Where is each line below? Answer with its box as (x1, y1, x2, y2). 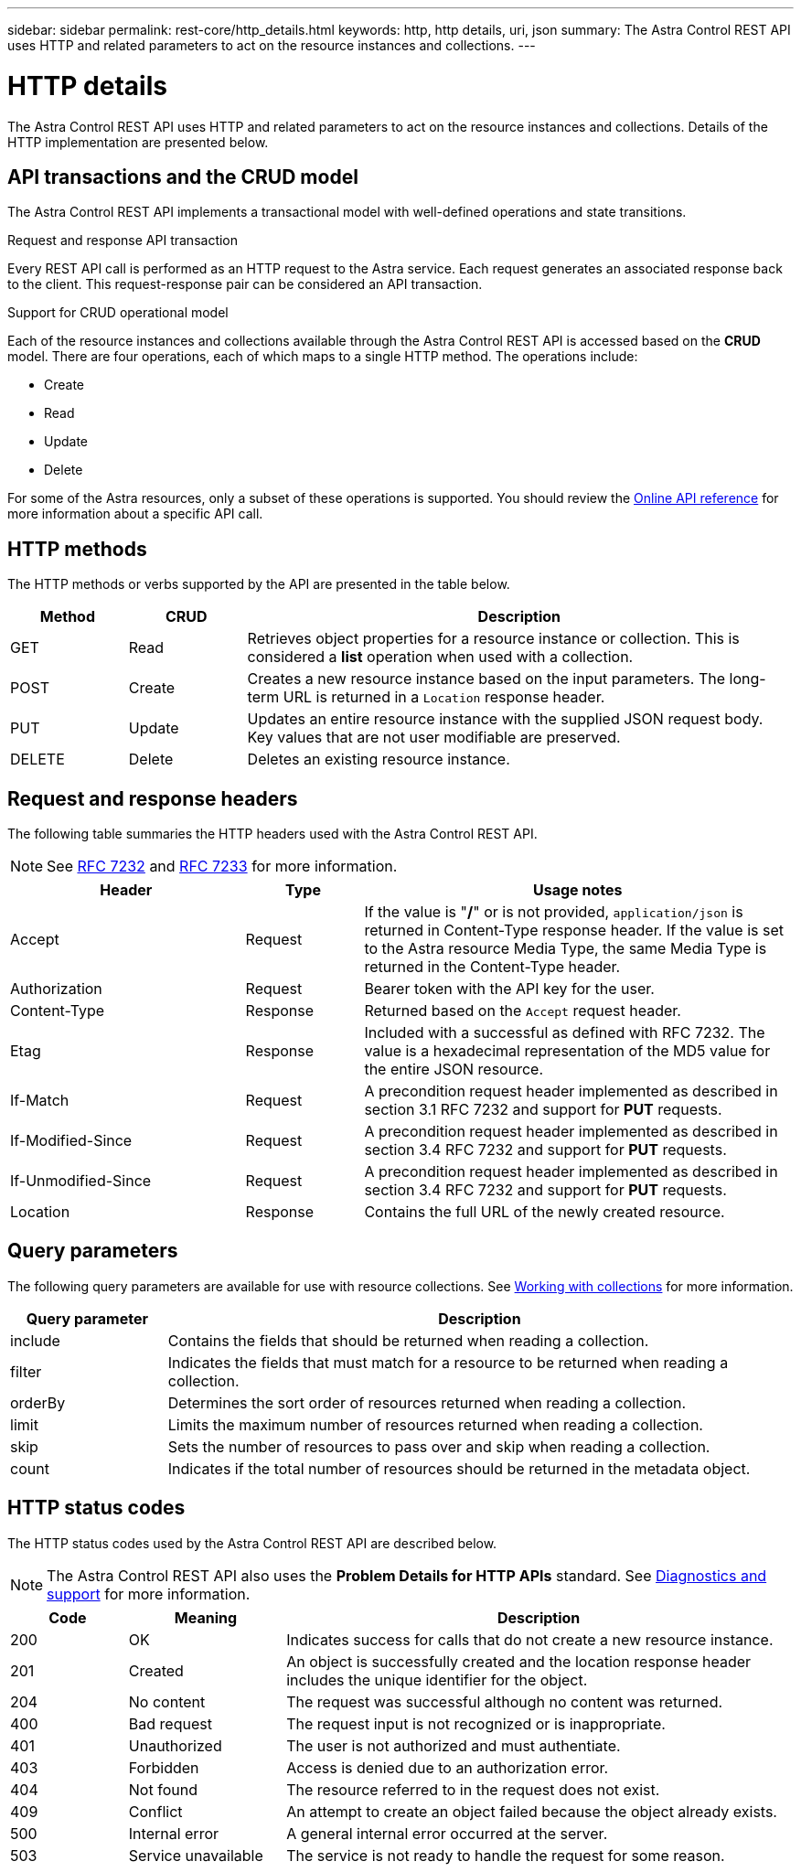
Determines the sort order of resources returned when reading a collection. (167, 1393, 687, 1412)
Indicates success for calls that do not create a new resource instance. (286, 1630, 774, 1649)
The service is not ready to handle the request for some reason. (286, 1845, 725, 1865)
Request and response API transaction (7, 232, 239, 249)
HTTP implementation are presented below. (7, 134, 269, 150)
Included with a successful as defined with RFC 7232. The (364, 1023, 765, 1043)
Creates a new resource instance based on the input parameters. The (247, 669, 726, 689)
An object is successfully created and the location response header (286, 1652, 752, 1671)
